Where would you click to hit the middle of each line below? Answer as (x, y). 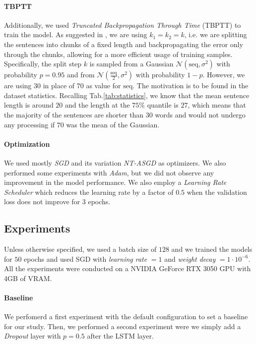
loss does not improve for (42, 201)
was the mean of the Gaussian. (113, 124)
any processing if (30, 124)
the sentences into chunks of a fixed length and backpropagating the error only (124, 44)
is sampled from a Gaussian (131, 64)
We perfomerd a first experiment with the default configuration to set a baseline (126, 316)
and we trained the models (212, 249)
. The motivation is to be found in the (191, 86)
